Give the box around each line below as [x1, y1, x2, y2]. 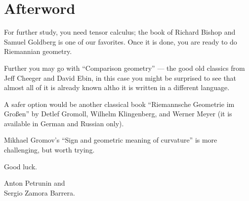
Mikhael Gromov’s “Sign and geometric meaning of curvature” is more [4, 135, 217, 145]
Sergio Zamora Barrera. [4, 187, 75, 198]
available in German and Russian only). [4, 118, 124, 128]
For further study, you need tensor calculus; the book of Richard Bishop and [4, 27, 236, 37]
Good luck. [4, 161, 38, 171]
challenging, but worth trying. [4, 145, 95, 155]
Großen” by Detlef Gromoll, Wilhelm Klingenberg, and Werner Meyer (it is [4, 108, 232, 119]
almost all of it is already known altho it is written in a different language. [4, 82, 230, 93]
